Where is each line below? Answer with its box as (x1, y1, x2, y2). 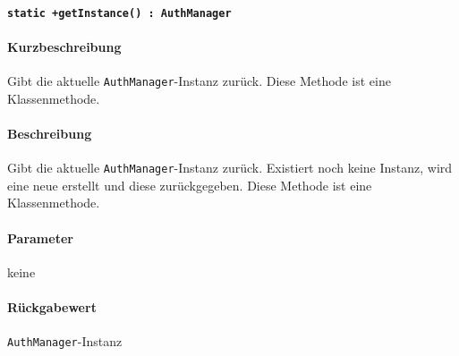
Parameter (7, 228, 73, 247)
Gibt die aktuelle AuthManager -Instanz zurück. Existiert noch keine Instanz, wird (7, 158, 453, 177)
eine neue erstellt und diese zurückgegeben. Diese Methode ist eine (7, 175, 372, 194)
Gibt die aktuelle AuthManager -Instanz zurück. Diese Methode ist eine (7, 72, 391, 90)
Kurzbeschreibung (7, 37, 122, 55)
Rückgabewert (7, 297, 97, 316)
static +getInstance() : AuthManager (7, 6, 232, 20)
